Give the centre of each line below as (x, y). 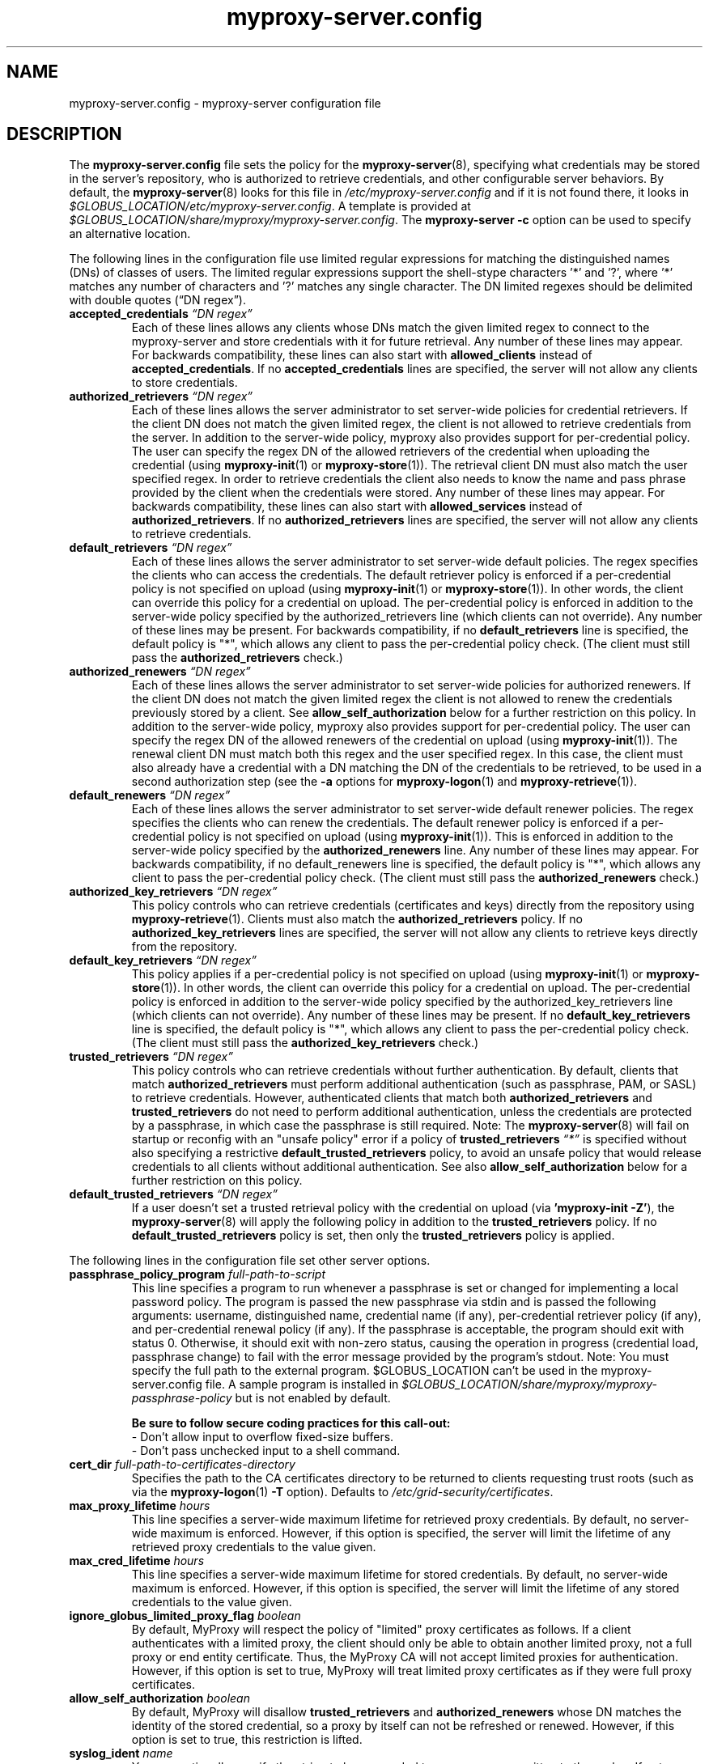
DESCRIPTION (64, 134)
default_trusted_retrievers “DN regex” (173, 1194)
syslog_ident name (121, 1753)
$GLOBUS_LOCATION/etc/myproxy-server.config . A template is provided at (270, 206)
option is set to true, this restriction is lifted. (247, 1740)
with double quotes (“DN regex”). (157, 300)
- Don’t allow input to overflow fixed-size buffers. (263, 1437)
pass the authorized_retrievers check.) (237, 658)
